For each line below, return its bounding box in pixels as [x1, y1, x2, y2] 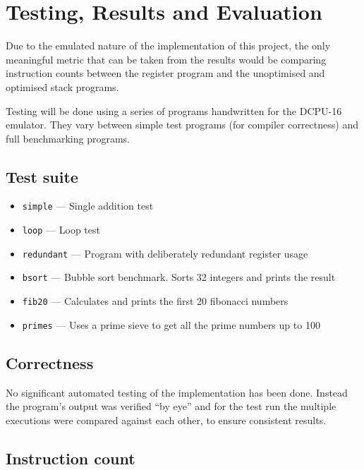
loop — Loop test [22, 222, 100, 237]
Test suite [6, 165, 78, 187]
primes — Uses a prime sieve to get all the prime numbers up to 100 [22, 317, 320, 332]
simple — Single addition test [22, 198, 154, 213]
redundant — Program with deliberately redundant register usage [22, 246, 308, 260]
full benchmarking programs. [6, 131, 131, 145]
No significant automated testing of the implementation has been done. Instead [6, 385, 348, 399]
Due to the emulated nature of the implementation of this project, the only [6, 38, 331, 53]
